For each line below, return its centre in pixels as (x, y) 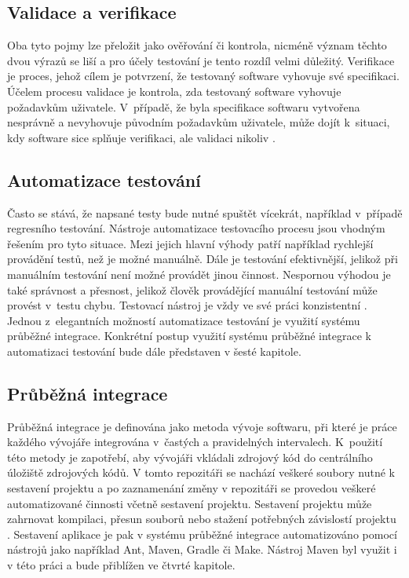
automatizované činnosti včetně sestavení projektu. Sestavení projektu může (190, 503)
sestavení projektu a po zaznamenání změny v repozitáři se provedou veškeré (192, 488)
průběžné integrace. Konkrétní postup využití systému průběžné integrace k (190, 336)
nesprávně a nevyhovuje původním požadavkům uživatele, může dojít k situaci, (199, 122)
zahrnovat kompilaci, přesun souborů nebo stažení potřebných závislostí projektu (202, 519)
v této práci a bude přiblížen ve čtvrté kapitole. (121, 565)
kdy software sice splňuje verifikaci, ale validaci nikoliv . (141, 137)
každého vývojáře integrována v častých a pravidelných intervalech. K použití (195, 442)
